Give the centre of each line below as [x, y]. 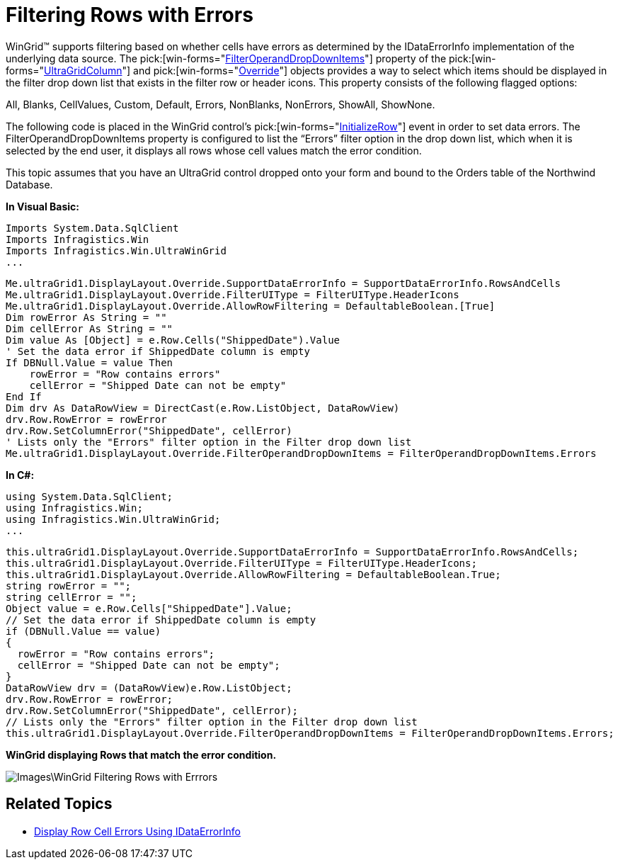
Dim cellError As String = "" [90, 328]
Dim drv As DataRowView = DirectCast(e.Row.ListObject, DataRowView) [203, 408]
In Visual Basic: [42, 206]
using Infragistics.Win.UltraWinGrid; [113, 519]
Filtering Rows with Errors [130, 15]
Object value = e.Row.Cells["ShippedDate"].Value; [149, 608]
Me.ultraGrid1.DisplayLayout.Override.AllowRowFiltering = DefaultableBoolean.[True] [251, 306]
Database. [29, 184]
